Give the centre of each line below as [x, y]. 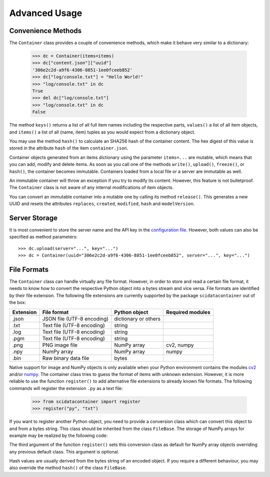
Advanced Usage [46, 13]
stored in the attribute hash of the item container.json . [69, 148]
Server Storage [33, 218]
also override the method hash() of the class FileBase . [68, 468]
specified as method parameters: [43, 237]
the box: [18, 302]
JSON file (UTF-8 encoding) [75, 318]
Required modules [188, 312]
